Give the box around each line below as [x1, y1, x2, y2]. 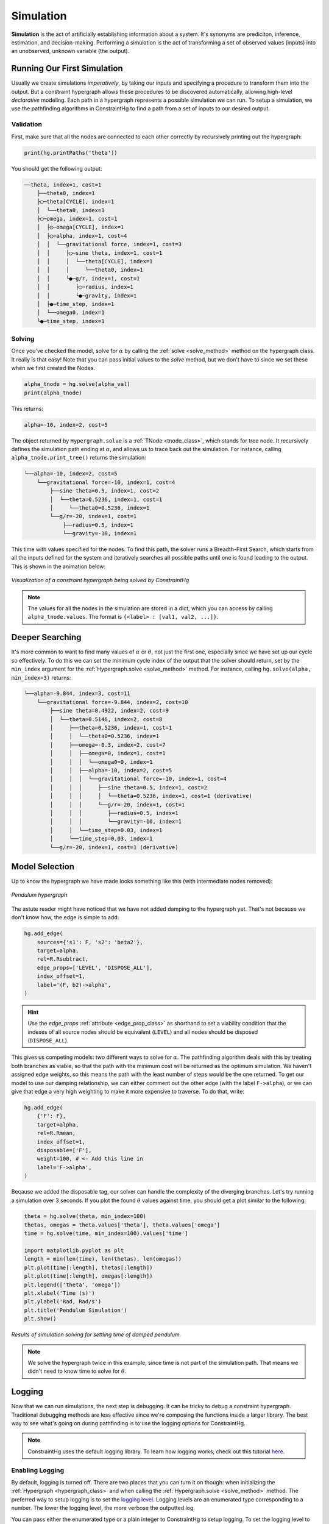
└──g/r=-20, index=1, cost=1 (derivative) [49, 844, 179, 850]
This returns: [11, 405, 44, 412]
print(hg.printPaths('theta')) [24, 149, 118, 156]
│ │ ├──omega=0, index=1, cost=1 [49, 750, 166, 757]
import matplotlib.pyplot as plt [24, 1247, 124, 1254]
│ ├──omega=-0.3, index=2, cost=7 [49, 741, 166, 748]
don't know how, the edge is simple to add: [11, 914, 119, 921]
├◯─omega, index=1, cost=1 [37, 215, 118, 223]
